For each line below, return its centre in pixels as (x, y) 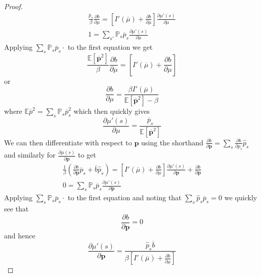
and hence (20, 235)
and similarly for (30, 155)
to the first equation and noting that (125, 197)
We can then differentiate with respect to (68, 142)
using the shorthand (172, 142)
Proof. (13, 6)
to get (87, 155)
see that (17, 209)
